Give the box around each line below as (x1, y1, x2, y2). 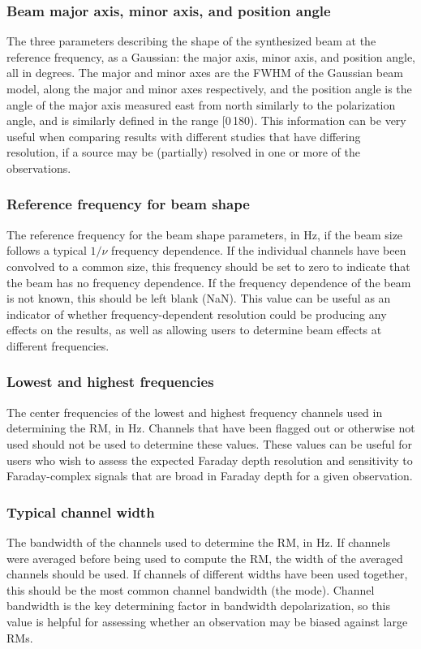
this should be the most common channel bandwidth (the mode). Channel (6, 581, 375, 598)
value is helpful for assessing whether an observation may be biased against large (6, 612, 408, 630)
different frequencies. (6, 337, 110, 354)
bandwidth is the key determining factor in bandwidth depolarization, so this (6, 597, 390, 614)
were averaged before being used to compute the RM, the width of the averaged (6, 549, 403, 566)
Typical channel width (6, 501, 155, 522)
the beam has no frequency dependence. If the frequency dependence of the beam (6, 273, 411, 290)
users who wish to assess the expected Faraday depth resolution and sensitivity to (6, 451, 413, 468)
